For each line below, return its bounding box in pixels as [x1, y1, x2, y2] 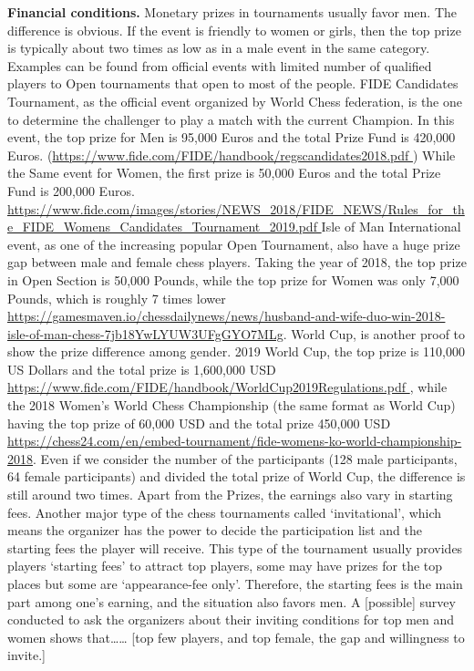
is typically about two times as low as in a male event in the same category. [7, 38, 430, 57]
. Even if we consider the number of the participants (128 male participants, [33, 449, 458, 468]
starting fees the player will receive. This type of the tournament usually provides [7, 538, 463, 557]
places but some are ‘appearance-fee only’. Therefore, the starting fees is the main [7, 574, 463, 593]
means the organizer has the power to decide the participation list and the [7, 521, 422, 540]
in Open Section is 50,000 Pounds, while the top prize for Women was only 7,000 [7, 270, 459, 289]
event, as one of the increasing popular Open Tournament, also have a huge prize [7, 234, 460, 253]
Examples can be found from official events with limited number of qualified [7, 56, 432, 75]
